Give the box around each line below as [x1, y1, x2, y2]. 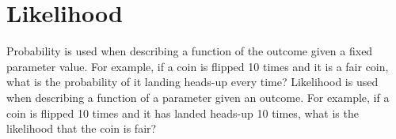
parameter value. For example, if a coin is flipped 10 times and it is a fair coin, [6, 58, 389, 74]
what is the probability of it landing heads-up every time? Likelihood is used [6, 73, 379, 90]
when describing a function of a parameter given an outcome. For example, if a [6, 88, 390, 105]
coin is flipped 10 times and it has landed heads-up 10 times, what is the [6, 104, 359, 121]
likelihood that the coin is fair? [6, 120, 157, 137]
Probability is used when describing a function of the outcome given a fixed [6, 43, 373, 59]
